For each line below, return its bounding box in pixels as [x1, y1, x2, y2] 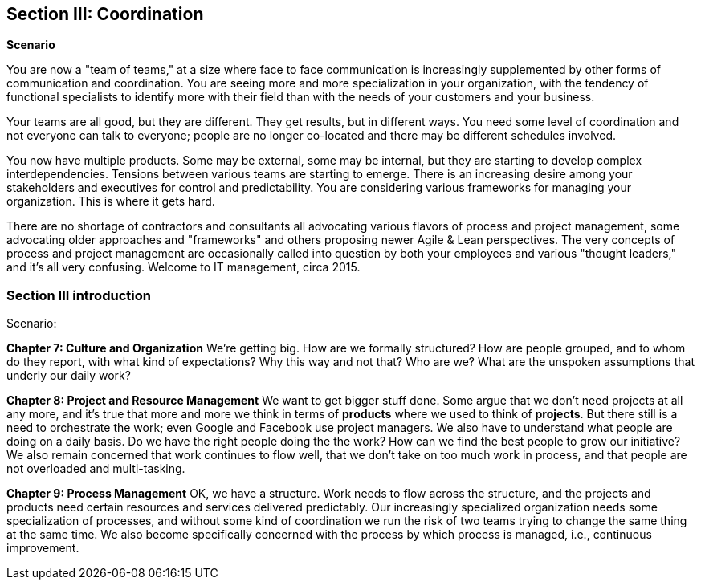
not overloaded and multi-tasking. [6, 462, 185, 476]
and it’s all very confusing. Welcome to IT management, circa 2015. [6, 260, 361, 275]
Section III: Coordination [6, 4, 204, 24]
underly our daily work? [6, 368, 131, 383]
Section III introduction [6, 287, 151, 303]
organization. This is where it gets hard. [6, 194, 215, 209]
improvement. [6, 541, 79, 555]
